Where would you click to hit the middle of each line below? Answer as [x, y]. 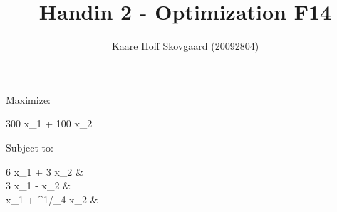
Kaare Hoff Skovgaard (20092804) [185, 46]
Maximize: [28, 99]
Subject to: [30, 147]
